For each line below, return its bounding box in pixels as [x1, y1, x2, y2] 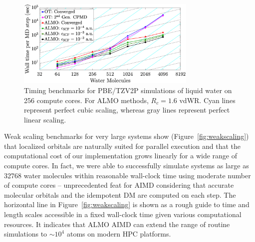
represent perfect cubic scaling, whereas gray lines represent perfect [24, 105, 230, 115]
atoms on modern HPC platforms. [66, 229, 171, 239]
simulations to [4, 229, 47, 239]
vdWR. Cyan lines [179, 95, 236, 105]
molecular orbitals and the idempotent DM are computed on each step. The [4, 189, 236, 200]
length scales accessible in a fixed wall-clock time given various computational [4, 209, 242, 220]
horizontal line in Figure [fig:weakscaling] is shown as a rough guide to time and [4, 199, 250, 210]
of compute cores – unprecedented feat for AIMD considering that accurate [4, 180, 234, 190]
